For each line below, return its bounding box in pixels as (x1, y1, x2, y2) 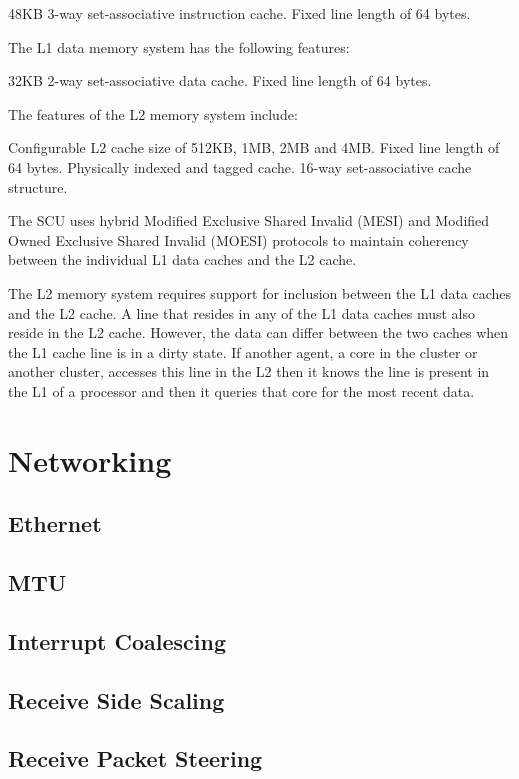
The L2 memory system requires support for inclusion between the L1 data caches (8, 282, 512, 303)
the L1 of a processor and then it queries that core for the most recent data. (8, 380, 475, 401)
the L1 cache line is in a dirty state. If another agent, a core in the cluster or (8, 341, 478, 362)
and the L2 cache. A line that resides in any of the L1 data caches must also (8, 302, 476, 323)
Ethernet (8, 508, 102, 539)
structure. (8, 176, 68, 197)
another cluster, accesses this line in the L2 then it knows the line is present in (8, 361, 490, 382)
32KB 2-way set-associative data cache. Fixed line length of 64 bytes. (8, 70, 432, 91)
